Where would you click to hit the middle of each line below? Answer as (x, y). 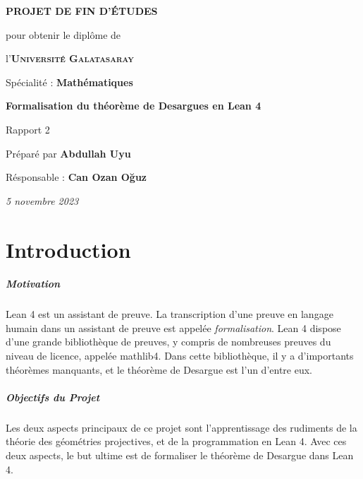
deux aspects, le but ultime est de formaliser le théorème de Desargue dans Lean (180, 455)
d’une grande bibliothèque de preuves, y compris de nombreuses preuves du (168, 342)
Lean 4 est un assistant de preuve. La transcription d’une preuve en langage (170, 314)
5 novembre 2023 (42, 200)
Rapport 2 (28, 129)
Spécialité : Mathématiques (69, 82)
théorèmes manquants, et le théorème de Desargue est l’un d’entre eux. (159, 369)
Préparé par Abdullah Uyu (68, 153)
